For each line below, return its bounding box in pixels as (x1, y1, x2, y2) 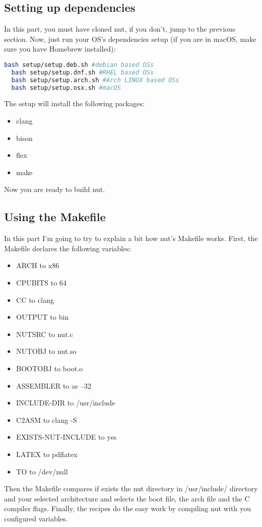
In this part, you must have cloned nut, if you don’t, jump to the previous (4, 23, 235, 34)
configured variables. (4, 513, 68, 523)
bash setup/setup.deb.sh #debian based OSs (4, 61, 154, 68)
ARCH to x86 (16, 260, 59, 271)
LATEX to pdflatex (16, 448, 77, 459)
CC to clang (16, 294, 54, 305)
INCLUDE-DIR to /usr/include (16, 397, 115, 408)
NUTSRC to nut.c (16, 328, 73, 339)
